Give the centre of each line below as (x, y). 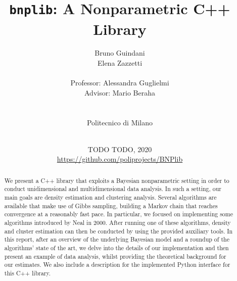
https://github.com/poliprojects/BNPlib (120, 159)
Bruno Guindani (120, 53)
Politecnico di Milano (120, 122)
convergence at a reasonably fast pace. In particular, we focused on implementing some (118, 214)
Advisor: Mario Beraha (120, 92)
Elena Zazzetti (120, 63)
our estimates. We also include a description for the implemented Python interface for (117, 265)
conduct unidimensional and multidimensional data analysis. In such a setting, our (113, 189)
